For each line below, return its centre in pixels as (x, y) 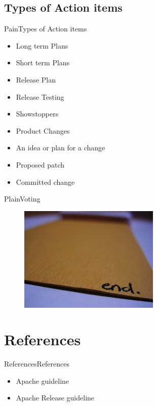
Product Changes (43, 130)
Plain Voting (22, 199)
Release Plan (36, 79)
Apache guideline (43, 380)
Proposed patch (40, 164)
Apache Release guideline (55, 398)
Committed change (45, 181)
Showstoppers (37, 114)
